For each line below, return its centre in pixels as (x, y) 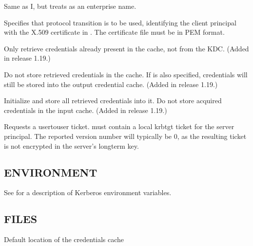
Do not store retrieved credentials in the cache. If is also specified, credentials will (126, 74)
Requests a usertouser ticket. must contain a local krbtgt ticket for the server (119, 126)
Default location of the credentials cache (64, 239)
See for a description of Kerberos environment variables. (88, 192)
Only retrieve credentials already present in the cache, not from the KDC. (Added (126, 48)
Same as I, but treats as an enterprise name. (70, 6)
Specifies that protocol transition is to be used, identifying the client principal (120, 22)
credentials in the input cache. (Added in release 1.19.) (86, 110)
